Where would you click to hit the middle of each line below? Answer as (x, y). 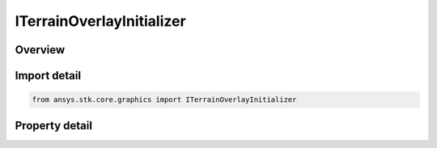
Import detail (48, 76)
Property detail (54, 125)
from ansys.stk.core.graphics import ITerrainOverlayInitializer (164, 100)
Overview (40, 50)
